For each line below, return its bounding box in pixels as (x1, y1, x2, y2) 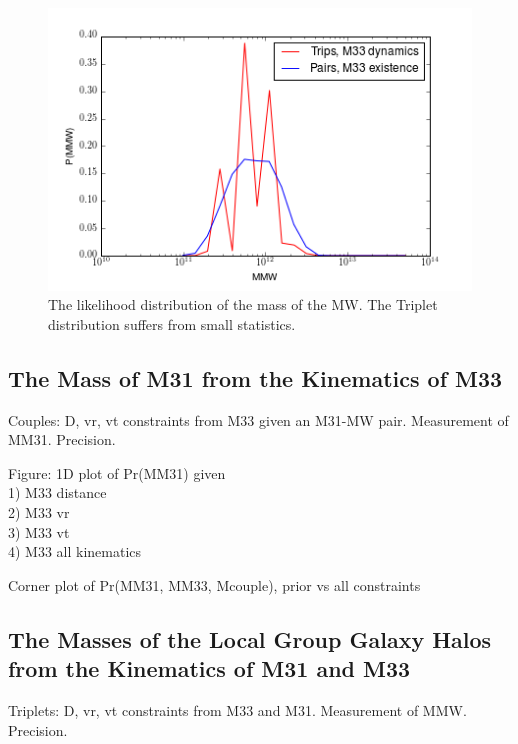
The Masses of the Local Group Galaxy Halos (8, 623, 492, 654)
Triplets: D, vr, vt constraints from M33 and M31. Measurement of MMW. (8, 699, 467, 720)
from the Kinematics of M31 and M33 (8, 653, 411, 684)
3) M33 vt (8, 521, 70, 542)
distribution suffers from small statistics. (48, 313, 296, 334)
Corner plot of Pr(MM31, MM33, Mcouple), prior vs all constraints (8, 574, 421, 595)
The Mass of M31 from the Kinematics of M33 (8, 362, 503, 393)
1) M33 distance (8, 482, 107, 503)
